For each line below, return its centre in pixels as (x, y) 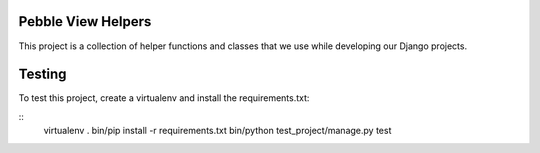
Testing (42, 74)
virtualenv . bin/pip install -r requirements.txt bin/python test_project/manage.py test (217, 131)
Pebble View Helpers (85, 21)
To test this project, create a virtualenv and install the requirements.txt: (164, 98)
